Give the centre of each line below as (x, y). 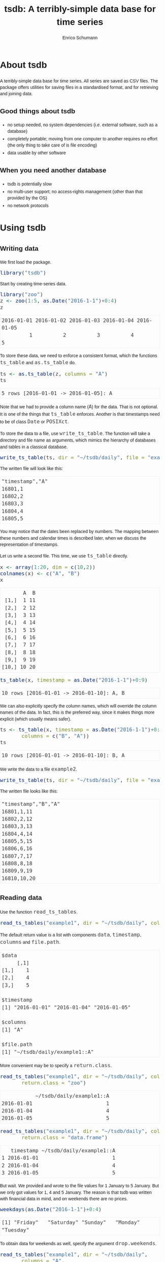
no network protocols (28, 206)
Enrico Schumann (80, 38)
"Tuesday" (16, 1230)
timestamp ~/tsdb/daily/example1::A (63, 1150)
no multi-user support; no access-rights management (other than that (75, 192)
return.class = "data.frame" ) (64, 1137)
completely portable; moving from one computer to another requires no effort (82, 139)
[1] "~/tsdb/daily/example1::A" (48, 1052)
